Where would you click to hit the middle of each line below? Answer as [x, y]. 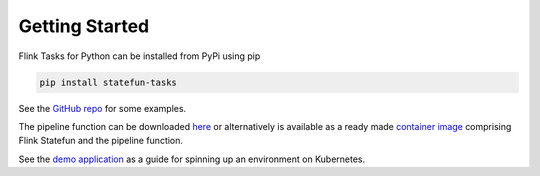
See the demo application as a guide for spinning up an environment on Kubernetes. [192, 159]
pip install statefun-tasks [108, 82]
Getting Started [84, 26]
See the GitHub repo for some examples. [102, 108]
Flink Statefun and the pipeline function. [101, 141]
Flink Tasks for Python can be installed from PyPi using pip [139, 56]
